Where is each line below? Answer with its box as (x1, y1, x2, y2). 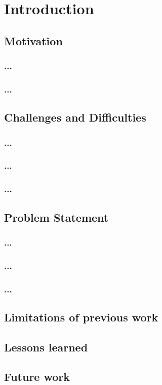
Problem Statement (4, 209, 109, 225)
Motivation (4, 33, 63, 48)
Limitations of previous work (4, 309, 158, 324)
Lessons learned (4, 339, 88, 354)
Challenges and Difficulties (4, 109, 146, 125)
